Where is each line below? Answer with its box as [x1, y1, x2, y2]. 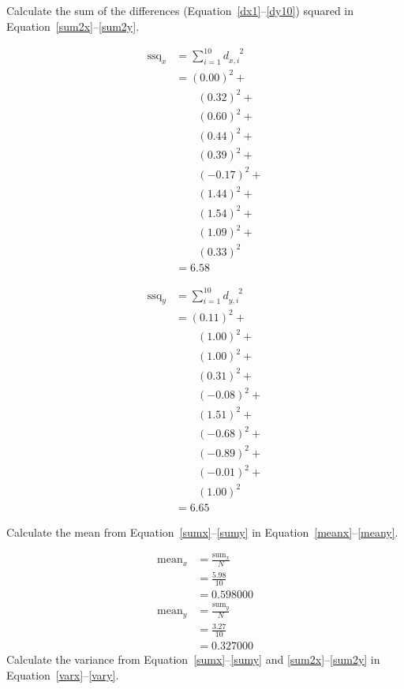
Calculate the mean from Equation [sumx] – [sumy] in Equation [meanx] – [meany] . [6, 523, 398, 540]
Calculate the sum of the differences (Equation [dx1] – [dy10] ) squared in [6, 2, 354, 18]
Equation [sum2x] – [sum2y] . [6, 17, 140, 34]
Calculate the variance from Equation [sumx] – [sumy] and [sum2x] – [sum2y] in [6, 650, 380, 667]
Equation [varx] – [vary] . [6, 666, 119, 683]
